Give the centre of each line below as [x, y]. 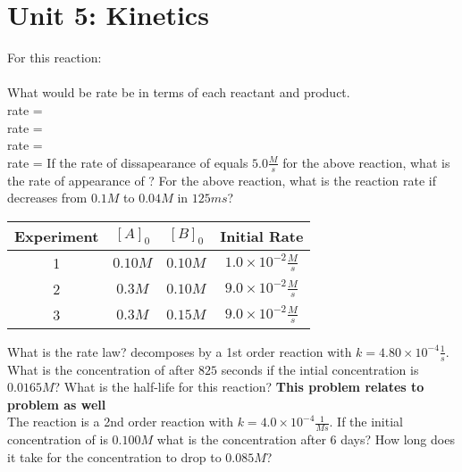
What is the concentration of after [101, 369]
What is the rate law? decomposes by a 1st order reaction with [180, 351]
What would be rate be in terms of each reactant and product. [179, 92]
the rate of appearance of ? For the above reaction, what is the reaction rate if [222, 180]
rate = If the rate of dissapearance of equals [128, 162]
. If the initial [366, 422]
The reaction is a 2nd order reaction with [121, 422]
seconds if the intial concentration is [320, 369]
